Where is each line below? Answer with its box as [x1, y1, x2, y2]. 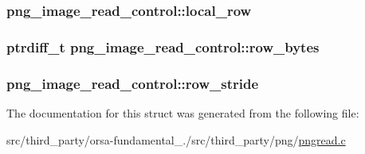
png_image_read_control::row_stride [6, 73, 259, 93]
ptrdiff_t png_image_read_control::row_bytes [6, 37, 320, 56]
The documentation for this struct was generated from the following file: [6, 104, 359, 121]
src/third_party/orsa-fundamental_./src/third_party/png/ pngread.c [6, 131, 346, 148]
